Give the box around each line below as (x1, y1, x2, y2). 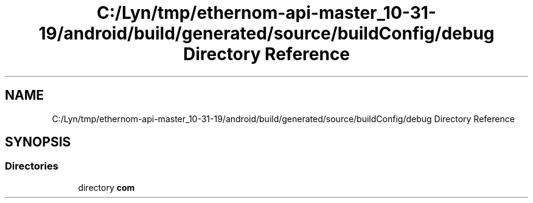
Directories (5, 160, 58, 173)
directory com (78, 182, 135, 193)
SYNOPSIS (5, 134, 71, 150)
